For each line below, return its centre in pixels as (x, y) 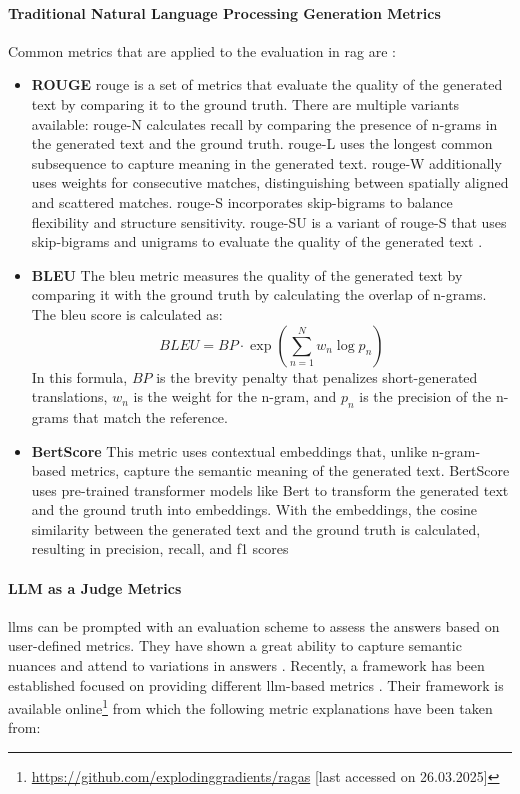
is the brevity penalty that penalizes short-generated (317, 376)
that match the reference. (150, 416)
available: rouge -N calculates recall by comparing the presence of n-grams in (264, 123)
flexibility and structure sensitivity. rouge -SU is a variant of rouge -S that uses (269, 221)
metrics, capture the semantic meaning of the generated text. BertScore (290, 470)
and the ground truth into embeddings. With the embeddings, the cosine (254, 509)
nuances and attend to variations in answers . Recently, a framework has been (246, 665)
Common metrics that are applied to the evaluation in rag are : (202, 50)
